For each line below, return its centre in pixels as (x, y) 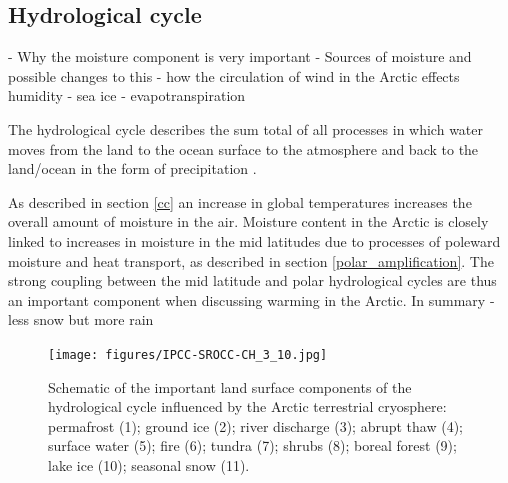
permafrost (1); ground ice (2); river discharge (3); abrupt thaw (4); (256, 425)
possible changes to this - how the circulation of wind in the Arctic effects (234, 75)
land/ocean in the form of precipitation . (132, 168)
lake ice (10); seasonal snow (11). (149, 464)
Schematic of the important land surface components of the (230, 386)
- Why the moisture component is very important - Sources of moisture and (240, 56)
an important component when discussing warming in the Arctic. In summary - (251, 299)
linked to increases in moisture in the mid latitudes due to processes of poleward (254, 240)
